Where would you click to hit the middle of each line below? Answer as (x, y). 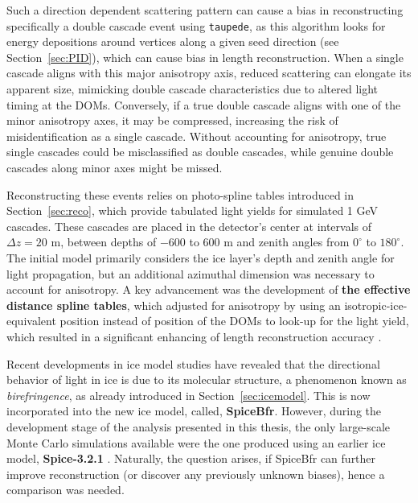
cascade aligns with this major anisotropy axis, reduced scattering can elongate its (209, 73)
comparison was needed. (66, 490)
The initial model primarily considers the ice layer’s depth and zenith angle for (201, 257)
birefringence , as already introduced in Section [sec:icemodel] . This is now (189, 395)
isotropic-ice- (376, 305)
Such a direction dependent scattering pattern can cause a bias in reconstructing (205, 10)
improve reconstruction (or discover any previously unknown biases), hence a (196, 474)
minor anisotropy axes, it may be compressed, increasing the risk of (172, 120)
